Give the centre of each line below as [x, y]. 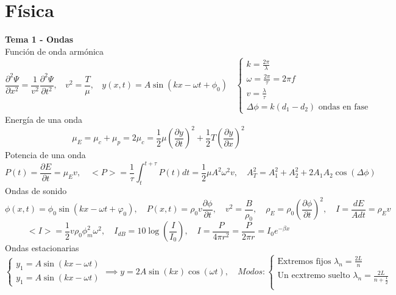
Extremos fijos [304, 261]
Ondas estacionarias [42, 248]
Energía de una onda [44, 119]
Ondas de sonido [36, 190]
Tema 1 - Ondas [39, 39]
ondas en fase [343, 107]
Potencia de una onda [45, 155]
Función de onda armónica [55, 51]
